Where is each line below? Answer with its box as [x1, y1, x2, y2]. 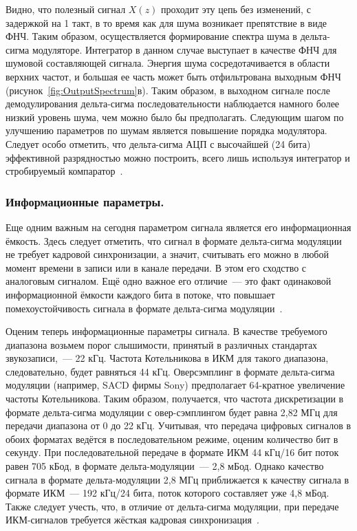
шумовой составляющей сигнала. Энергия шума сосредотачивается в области [6, 56, 330, 70]
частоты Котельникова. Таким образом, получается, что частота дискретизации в [6, 391, 344, 406]
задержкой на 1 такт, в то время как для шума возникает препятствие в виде [6, 15, 327, 30]
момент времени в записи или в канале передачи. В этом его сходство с [6, 260, 307, 274]
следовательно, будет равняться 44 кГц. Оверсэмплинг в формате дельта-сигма [6, 364, 335, 378]
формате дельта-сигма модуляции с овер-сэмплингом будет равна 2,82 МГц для [6, 404, 338, 419]
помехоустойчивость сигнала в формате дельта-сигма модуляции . [6, 301, 283, 315]
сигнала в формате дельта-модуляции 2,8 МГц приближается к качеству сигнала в [6, 472, 349, 486]
